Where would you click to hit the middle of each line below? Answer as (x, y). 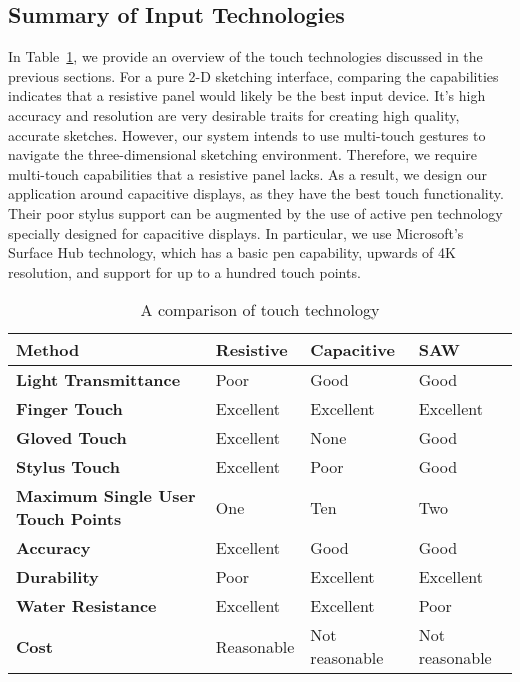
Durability (57, 577)
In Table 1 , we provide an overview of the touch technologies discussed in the (245, 56)
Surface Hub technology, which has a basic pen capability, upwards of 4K (232, 252)
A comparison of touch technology (260, 310)
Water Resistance (86, 606)
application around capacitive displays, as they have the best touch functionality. (256, 193)
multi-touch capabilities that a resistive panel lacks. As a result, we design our (247, 173)
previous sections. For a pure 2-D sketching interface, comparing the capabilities (253, 75)
